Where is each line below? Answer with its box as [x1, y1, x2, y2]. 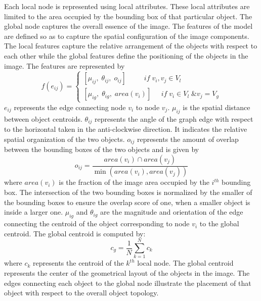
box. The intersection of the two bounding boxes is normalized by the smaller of [4, 187, 252, 197]
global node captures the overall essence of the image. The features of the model [4, 21, 253, 31]
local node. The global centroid [137, 258, 234, 268]
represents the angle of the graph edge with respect [95, 113, 253, 124]
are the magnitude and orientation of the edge [100, 207, 243, 217]
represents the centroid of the [33, 258, 124, 268]
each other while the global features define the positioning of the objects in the [4, 50, 248, 61]
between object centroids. [4, 113, 82, 124]
